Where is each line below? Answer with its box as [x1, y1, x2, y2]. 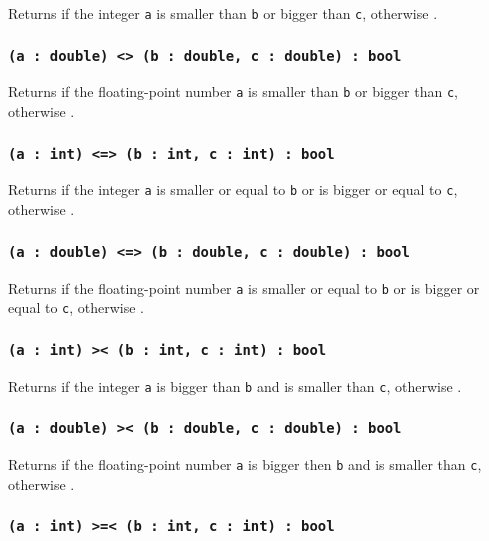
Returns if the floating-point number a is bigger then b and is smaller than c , [8, 454, 482, 475]
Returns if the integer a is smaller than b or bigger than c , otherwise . [8, 3, 438, 23]
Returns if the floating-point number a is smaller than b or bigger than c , [8, 81, 458, 102]
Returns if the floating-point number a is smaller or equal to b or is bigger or [8, 277, 480, 298]
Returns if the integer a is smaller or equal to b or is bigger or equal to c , [8, 179, 458, 200]
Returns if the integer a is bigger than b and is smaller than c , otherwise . [8, 375, 462, 396]
